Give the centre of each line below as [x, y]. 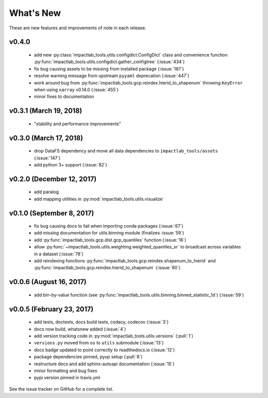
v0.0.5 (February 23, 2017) [51, 309]
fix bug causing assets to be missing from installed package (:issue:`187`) [109, 69]
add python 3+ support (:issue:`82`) [70, 164]
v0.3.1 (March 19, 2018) [46, 111]
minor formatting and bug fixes [66, 371]
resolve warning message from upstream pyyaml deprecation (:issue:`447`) [112, 76]
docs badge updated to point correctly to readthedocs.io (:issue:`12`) [104, 350]
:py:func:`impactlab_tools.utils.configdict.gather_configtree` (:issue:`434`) [109, 62]
